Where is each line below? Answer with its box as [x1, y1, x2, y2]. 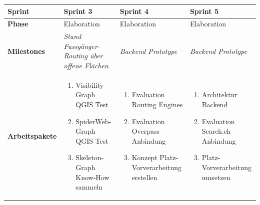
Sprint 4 [119, 5, 149, 16]
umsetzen [201, 172, 230, 182]
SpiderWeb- [75, 116, 111, 126]
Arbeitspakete [7, 130, 57, 141]
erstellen [131, 172, 157, 182]
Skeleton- [75, 152, 104, 163]
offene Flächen [63, 60, 108, 70]
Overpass [131, 126, 160, 136]
